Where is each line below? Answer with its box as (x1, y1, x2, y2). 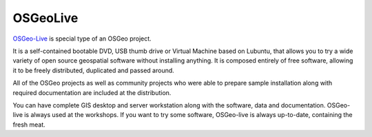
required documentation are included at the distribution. (12, 88, 172, 96)
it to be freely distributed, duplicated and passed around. (12, 66, 175, 74)
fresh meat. (12, 120, 46, 129)
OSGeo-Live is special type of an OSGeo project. (12, 34, 152, 43)
